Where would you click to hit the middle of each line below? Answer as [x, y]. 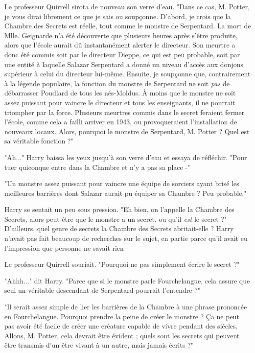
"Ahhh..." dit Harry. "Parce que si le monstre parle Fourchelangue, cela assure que [127, 280]
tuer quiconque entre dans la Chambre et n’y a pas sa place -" [97, 167]
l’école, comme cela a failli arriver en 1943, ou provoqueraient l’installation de [121, 122]
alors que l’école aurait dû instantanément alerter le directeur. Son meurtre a [120, 45]
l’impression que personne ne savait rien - [67, 247]
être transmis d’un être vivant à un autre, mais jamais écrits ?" [99, 345]
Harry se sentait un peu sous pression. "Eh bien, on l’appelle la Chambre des [119, 209]
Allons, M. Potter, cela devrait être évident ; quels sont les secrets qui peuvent [122, 335]
